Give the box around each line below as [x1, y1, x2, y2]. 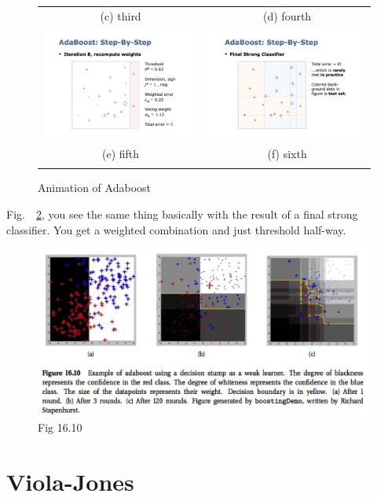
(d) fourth [263, 7, 312, 24]
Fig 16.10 [38, 419, 82, 436]
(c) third [100, 7, 141, 24]
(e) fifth [102, 145, 140, 162]
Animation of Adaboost [38, 179, 151, 196]
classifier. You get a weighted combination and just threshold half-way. [6, 221, 346, 237]
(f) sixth [267, 145, 307, 162]
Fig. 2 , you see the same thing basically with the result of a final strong [6, 205, 358, 222]
